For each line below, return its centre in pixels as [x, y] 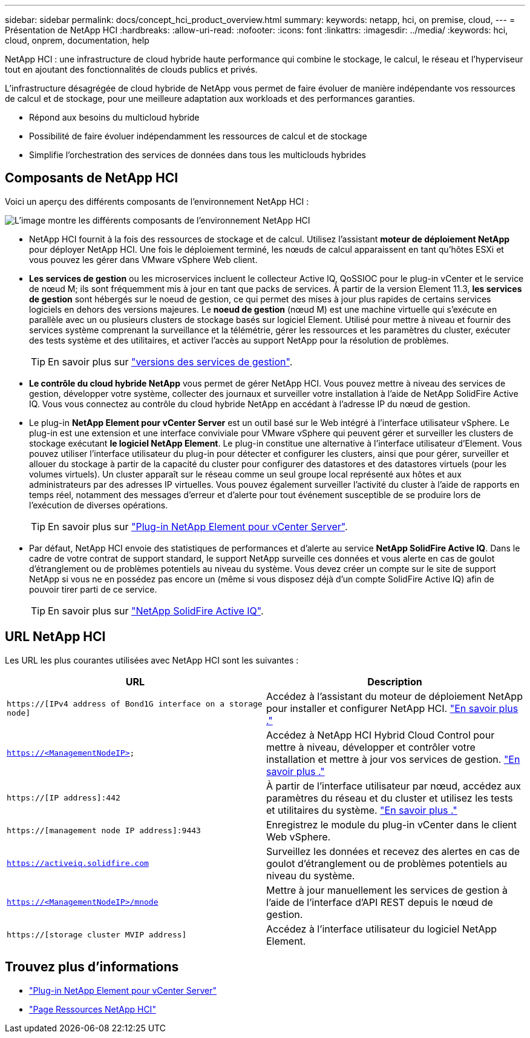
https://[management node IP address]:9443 [104, 831]
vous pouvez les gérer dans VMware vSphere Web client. [143, 259]
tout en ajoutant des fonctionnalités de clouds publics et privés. [131, 69]
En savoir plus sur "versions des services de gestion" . [170, 361]
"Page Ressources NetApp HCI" [93, 1009]
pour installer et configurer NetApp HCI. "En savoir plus [392, 708]
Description [395, 681]
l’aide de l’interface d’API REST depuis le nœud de [380, 902]
